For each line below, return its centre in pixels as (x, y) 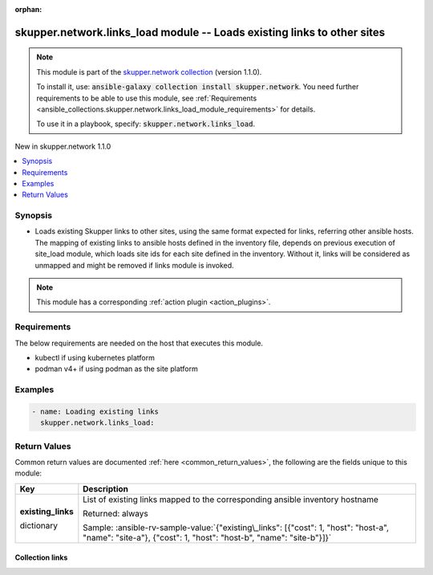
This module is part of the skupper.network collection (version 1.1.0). (149, 71)
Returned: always (115, 513)
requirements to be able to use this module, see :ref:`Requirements (147, 98)
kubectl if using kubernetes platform (95, 357)
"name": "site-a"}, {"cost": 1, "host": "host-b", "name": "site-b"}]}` (207, 537)
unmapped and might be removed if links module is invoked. (134, 265)
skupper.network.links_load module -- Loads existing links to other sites (200, 32)
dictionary (38, 525)
